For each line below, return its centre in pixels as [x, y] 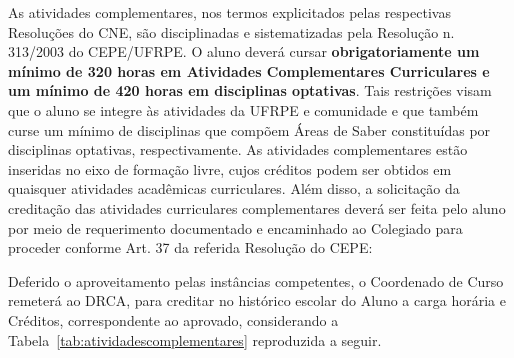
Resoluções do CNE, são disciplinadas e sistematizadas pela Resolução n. [231, 31]
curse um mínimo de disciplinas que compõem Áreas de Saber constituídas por [249, 129]
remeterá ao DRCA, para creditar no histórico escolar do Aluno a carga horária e [257, 300]
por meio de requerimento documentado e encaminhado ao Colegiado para [235, 227]
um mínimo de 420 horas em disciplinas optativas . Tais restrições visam [250, 90]
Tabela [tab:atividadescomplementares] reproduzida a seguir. [195, 339]
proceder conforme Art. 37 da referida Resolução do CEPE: [190, 247]
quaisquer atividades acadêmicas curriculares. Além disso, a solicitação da [234, 188]
